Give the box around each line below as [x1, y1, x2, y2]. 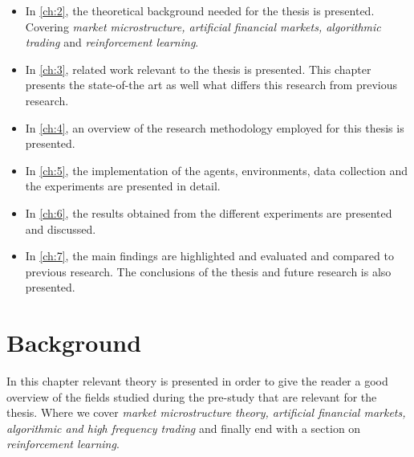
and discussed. [25, 220, 96, 237]
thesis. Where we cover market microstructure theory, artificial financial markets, [6, 404, 406, 421]
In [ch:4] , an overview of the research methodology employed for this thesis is [25, 119, 404, 136]
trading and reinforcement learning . [25, 34, 199, 51]
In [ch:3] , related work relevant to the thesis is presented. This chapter [25, 60, 371, 77]
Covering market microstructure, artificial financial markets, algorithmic [25, 18, 381, 35]
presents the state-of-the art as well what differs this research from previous [25, 76, 398, 93]
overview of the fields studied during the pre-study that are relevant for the [6, 388, 377, 405]
